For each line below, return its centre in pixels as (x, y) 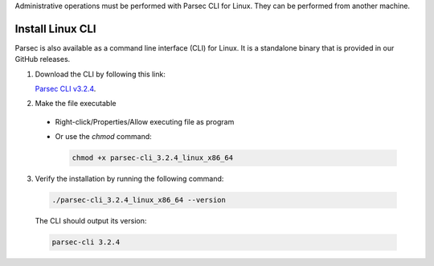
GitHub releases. (43, 59)
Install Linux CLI (55, 29)
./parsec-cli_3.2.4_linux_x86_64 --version (139, 200)
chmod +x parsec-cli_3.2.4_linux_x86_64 (152, 158)
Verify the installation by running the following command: (129, 179)
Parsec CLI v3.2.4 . (66, 89)
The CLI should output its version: (91, 221)
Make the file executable (76, 104)
